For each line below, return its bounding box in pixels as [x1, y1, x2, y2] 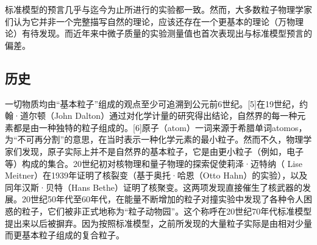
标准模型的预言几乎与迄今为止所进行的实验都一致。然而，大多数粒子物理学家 [5, 3, 312, 15]
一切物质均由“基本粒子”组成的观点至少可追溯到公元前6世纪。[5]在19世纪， [5, 97, 299, 110]
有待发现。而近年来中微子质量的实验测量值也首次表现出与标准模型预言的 [21, 27, 312, 40]
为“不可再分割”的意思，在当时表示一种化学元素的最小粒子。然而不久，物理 [5, 133, 304, 146]
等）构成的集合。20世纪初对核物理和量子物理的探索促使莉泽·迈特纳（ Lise [5, 157, 302, 169]
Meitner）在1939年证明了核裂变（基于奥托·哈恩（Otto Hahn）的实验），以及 [5, 169, 308, 182]
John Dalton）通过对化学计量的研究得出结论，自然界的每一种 [54, 109, 297, 122]
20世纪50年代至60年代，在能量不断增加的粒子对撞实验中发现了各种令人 [21, 193, 304, 205]
